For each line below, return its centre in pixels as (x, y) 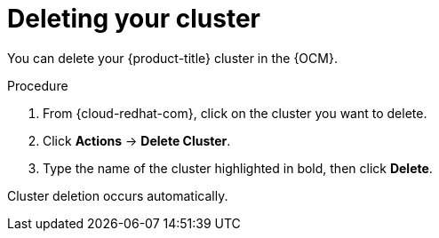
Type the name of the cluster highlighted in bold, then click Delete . (238, 168)
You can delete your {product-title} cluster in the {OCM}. (172, 58)
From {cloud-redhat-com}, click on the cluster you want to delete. (235, 113)
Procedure (38, 85)
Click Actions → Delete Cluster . (137, 140)
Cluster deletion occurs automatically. (118, 195)
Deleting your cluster (134, 19)
